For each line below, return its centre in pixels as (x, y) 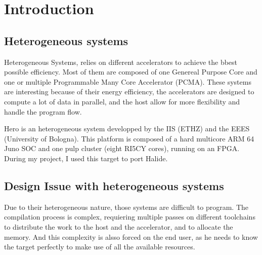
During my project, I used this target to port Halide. (86, 158)
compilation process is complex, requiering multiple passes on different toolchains (130, 217)
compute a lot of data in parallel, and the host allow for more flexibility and (122, 101)
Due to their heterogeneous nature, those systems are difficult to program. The (126, 207)
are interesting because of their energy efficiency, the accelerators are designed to (129, 92)
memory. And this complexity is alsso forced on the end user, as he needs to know (131, 236)
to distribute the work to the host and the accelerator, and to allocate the (119, 226)
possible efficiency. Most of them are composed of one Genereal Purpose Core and (131, 72)
